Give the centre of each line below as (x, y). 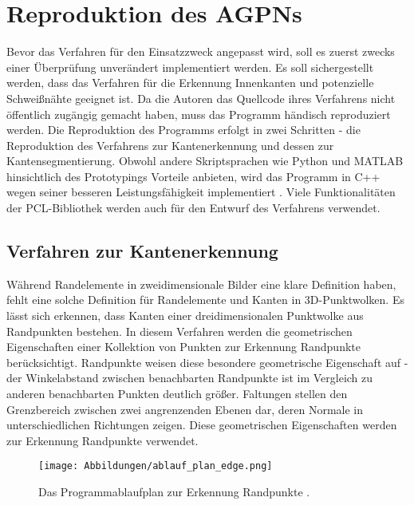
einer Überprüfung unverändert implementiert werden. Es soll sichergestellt (190, 67)
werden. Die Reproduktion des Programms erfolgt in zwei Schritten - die (183, 130)
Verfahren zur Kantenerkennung (142, 251)
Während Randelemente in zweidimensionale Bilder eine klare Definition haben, (201, 284)
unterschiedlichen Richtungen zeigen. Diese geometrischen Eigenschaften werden (202, 425)
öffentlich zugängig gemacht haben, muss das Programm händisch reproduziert (199, 114)
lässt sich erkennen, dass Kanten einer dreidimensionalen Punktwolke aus (185, 316)
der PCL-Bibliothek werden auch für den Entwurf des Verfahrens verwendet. (193, 208)
